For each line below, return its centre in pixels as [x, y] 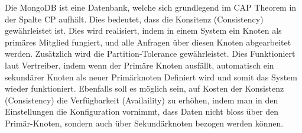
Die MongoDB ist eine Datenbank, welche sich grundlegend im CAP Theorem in [151, 7]
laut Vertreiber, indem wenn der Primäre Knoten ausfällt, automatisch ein [139, 65]
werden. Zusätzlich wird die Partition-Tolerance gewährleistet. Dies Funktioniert [150, 53]
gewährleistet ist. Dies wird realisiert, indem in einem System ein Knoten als [143, 30]
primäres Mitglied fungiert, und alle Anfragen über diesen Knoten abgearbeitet [148, 42]
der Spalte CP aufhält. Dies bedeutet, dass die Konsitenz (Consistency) [134, 19]
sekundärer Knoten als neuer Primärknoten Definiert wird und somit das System [151, 77]
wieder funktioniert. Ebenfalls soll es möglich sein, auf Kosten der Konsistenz [144, 88]
